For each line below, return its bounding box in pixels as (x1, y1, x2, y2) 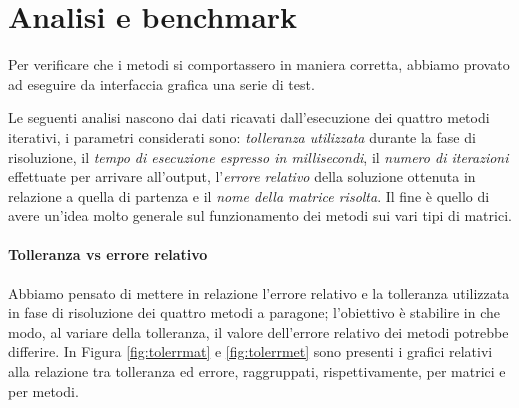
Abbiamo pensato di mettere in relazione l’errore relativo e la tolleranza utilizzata (8, 282, 510, 303)
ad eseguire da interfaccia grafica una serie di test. (8, 73, 315, 94)
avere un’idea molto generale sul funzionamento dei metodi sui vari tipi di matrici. (8, 205, 512, 226)
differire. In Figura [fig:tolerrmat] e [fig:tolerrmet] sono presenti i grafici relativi (8, 341, 493, 362)
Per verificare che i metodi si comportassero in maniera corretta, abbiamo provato (8, 54, 510, 75)
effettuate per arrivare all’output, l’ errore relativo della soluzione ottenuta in (8, 166, 476, 187)
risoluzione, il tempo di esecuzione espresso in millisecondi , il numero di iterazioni (8, 146, 509, 167)
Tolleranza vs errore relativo (8, 244, 208, 265)
